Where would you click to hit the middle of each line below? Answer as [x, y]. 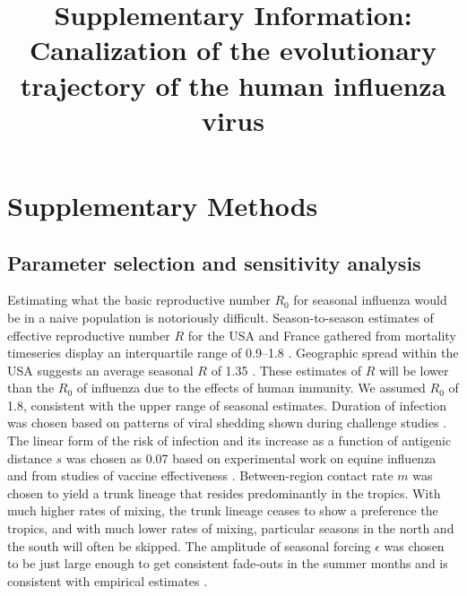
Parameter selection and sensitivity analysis [214, 262]
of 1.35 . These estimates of [286, 370]
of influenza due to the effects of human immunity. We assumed [251, 388]
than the [31, 388]
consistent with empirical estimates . [108, 580]
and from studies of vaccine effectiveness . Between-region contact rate [200, 475]
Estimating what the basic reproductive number [139, 300]
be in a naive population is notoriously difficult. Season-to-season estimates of [221, 317]
